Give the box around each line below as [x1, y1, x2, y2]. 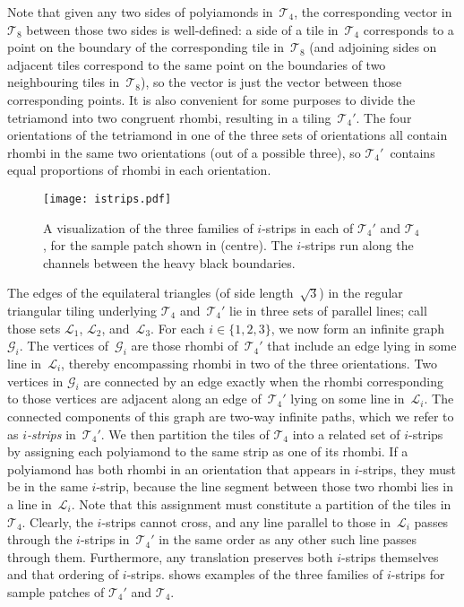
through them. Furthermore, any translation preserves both [7, 547, 333, 566]
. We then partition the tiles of [100, 424, 270, 443]
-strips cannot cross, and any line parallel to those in [101, 512, 391, 531]
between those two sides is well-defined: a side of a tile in [26, 20, 339, 39]
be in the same [7, 477, 88, 496]
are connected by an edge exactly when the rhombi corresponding [83, 371, 443, 390]
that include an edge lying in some [267, 336, 457, 355]
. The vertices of [19, 336, 109, 355]
